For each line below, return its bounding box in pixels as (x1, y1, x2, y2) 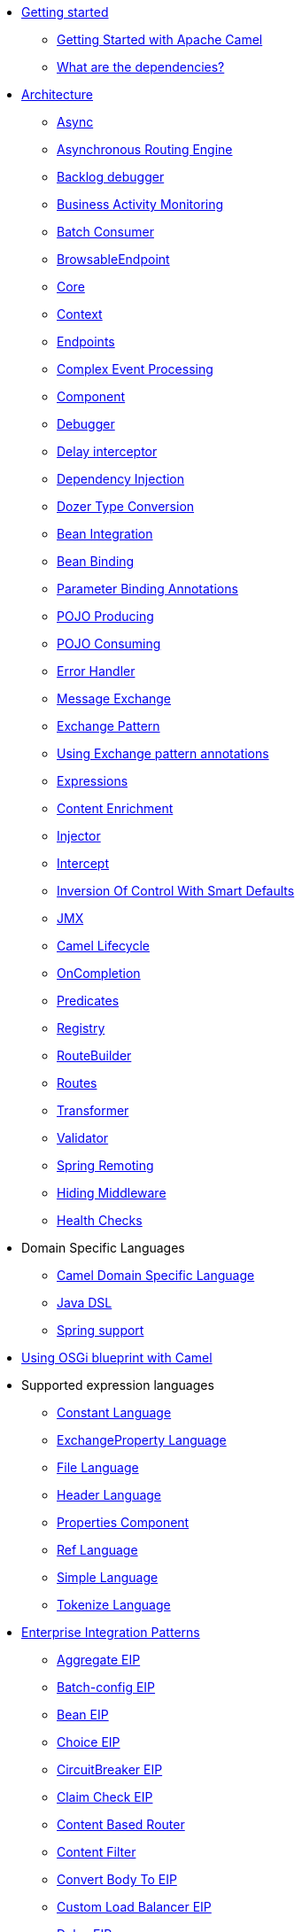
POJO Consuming (57, 636, 161, 651)
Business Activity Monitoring (57, 197, 224, 212)
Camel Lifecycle (57, 938, 150, 953)
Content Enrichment (57, 801, 174, 816)
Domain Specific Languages (21, 1240, 185, 1255)
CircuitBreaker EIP (57, 1762, 163, 1777)
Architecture (21, 87, 94, 102)
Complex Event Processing (57, 361, 213, 376)
